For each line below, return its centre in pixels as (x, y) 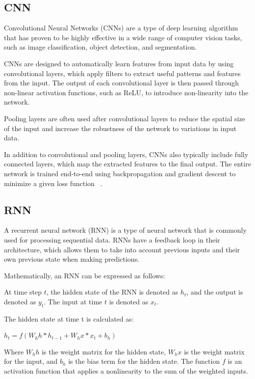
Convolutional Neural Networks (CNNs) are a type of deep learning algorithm (121, 28)
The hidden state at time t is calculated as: (69, 318)
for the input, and (31, 361)
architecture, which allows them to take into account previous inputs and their (122, 249)
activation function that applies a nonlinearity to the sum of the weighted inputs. (126, 371)
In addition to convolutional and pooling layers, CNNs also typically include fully (126, 154)
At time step (23, 292)
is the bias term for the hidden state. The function (144, 361)
